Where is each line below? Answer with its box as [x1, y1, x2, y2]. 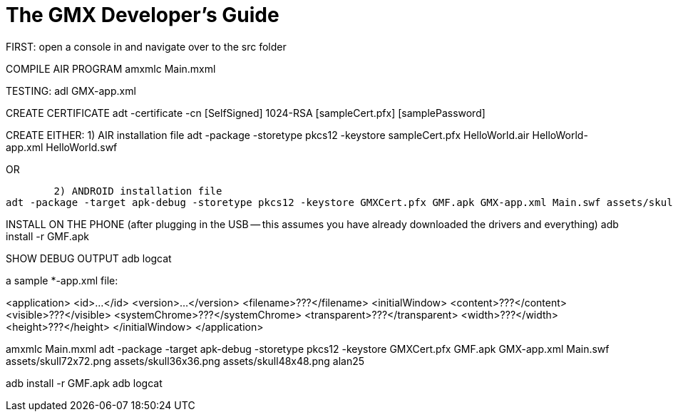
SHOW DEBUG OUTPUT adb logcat [6, 252, 172, 264]
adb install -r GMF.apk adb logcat [6, 376, 163, 389]
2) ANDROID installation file [53, 185, 222, 197]
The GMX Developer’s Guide [6, 3, 279, 27]
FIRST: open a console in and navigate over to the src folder [6, 40, 287, 53]
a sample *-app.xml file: [6, 274, 118, 287]
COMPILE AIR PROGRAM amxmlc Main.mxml [6, 62, 216, 75]
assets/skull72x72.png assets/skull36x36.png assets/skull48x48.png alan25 [6, 354, 365, 367]
